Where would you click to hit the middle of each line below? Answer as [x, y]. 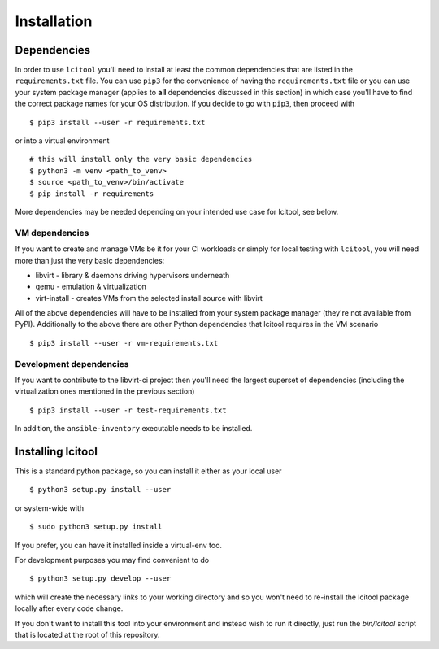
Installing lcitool [56, 451]
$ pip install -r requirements [92, 194]
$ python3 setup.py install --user [100, 490]
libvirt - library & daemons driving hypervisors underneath [133, 275]
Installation [54, 21]
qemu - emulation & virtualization [91, 287]
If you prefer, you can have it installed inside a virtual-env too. [119, 545]
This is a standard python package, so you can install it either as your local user [148, 471]
